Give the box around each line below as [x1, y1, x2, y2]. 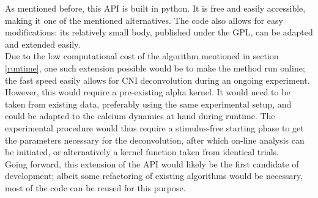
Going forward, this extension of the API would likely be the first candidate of [5, 157, 299, 170]
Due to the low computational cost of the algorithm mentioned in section [5, 50, 279, 62]
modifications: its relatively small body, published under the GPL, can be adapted [5, 26, 313, 38]
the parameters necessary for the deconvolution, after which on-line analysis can [5, 133, 305, 146]
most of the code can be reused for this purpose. [5, 181, 186, 194]
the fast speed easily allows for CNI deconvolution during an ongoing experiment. [5, 73, 310, 86]
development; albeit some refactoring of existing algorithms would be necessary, [5, 169, 303, 182]
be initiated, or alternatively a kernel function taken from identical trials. [5, 145, 279, 158]
